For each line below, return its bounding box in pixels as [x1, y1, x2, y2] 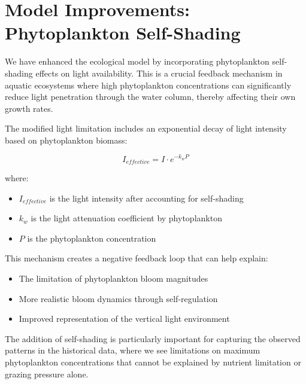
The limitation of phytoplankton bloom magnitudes [19, 272, 208, 284]
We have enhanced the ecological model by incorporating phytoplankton [5, 55, 269, 68]
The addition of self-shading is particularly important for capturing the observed [5, 332, 301, 345]
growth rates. [5, 102, 53, 114]
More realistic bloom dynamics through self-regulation [19, 292, 218, 304]
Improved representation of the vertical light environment [19, 312, 230, 325]
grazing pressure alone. [5, 367, 89, 380]
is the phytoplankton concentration [27, 231, 156, 244]
